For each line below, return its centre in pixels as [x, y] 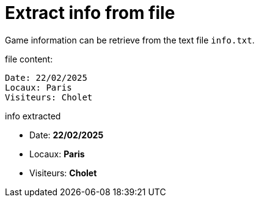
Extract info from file [90, 13]
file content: [29, 59]
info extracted [33, 116]
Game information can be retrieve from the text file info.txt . [130, 40]
